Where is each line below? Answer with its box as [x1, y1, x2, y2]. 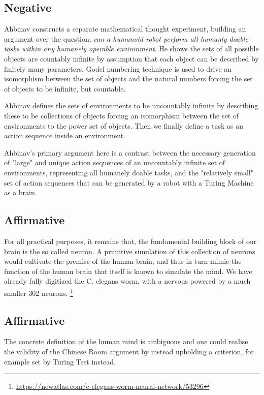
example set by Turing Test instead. [4, 356, 116, 367]
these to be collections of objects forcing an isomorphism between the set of [4, 110, 239, 120]
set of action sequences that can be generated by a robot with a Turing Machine [4, 177, 254, 188]
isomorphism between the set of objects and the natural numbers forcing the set [4, 73, 253, 84]
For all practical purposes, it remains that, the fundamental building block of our [4, 235, 257, 246]
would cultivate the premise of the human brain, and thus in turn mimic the [4, 256, 242, 266]
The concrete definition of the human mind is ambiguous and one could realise [4, 336, 248, 347]
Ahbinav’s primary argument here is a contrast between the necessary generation [4, 147, 256, 158]
